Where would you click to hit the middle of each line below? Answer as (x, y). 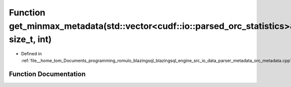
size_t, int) (30, 40)
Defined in (32, 54)
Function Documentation (47, 74)
